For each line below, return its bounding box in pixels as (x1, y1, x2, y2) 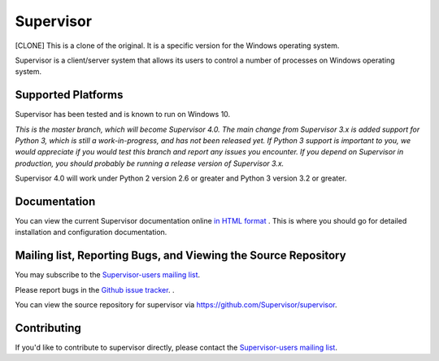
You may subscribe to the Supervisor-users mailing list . (15, 270, 201, 280)
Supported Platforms (15, 88, 124, 102)
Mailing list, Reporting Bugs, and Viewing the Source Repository (15, 249, 346, 263)
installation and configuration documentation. (15, 228, 167, 237)
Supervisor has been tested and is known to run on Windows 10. (15, 110, 231, 120)
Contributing (15, 321, 81, 335)
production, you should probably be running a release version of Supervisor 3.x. (15, 159, 285, 168)
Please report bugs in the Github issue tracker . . (15, 285, 175, 294)
